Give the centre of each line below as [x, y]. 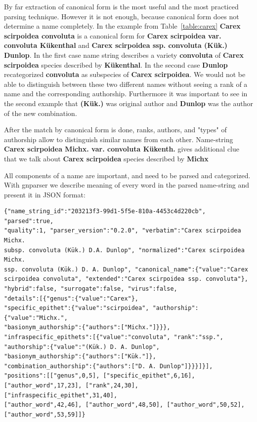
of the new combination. [41, 113]
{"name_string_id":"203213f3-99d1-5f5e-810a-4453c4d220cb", [105, 211]
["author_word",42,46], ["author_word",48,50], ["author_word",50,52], [124, 405]
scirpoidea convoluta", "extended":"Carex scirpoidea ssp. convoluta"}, [126, 279]
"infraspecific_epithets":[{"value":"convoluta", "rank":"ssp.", [114, 337]
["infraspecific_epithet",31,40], [61, 395]
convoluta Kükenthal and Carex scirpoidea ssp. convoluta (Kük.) [116, 45]
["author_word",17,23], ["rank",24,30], [71, 385]
